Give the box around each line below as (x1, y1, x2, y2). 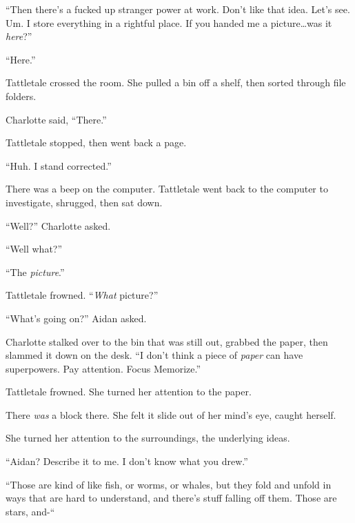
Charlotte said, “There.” (6, 112, 107, 126)
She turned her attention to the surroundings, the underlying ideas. (6, 431, 290, 445)
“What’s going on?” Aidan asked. (6, 310, 147, 325)
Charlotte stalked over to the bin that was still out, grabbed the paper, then (6, 334, 328, 348)
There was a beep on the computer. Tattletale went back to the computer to (6, 181, 328, 196)
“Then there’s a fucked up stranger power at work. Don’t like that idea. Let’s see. (6, 2, 350, 16)
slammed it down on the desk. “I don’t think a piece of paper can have (6, 348, 303, 362)
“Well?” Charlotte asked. (6, 218, 111, 233)
